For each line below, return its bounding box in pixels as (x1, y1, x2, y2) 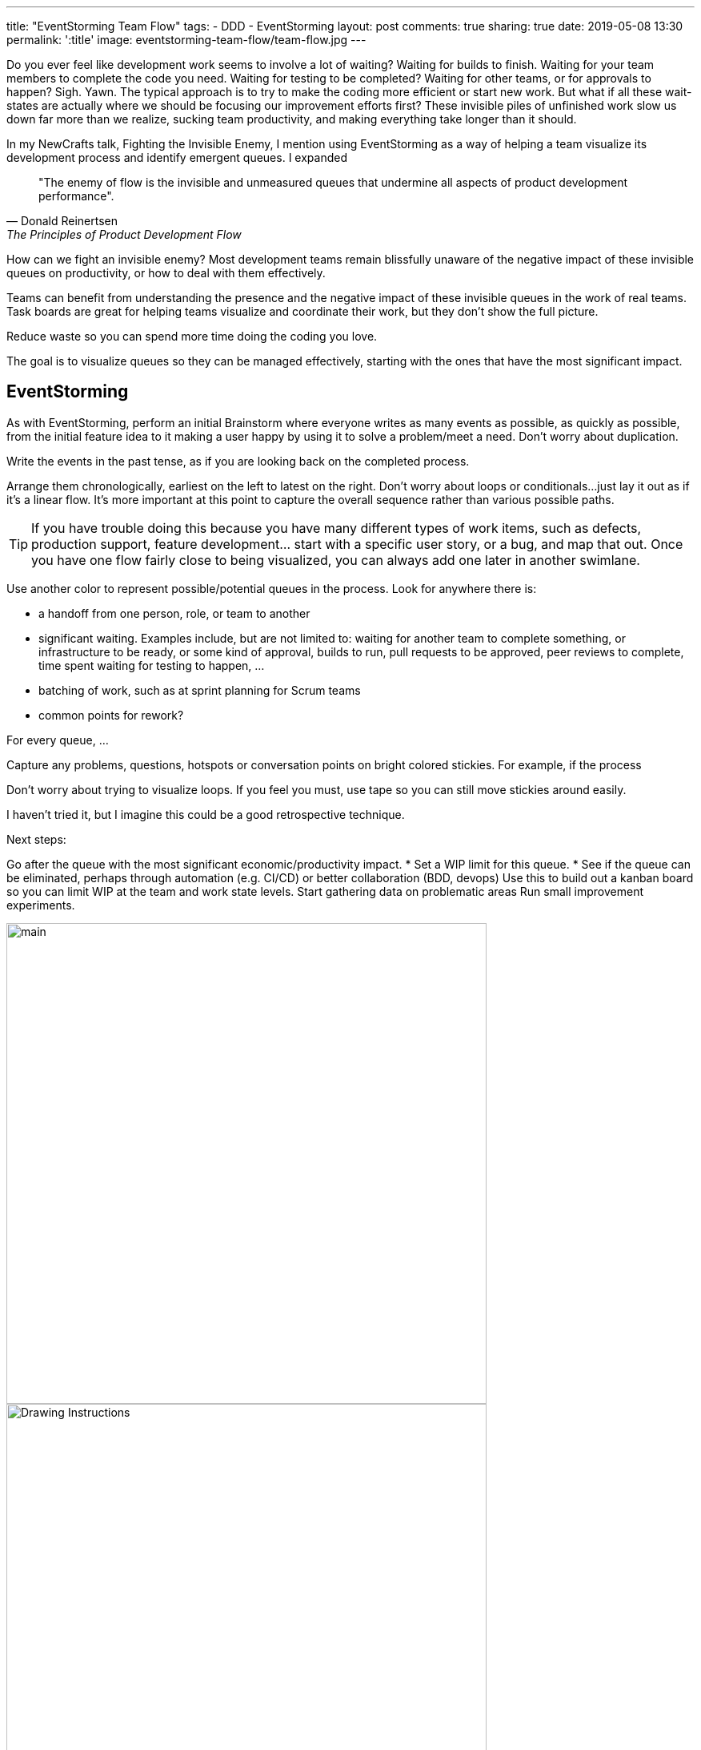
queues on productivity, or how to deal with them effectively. (6, 266, 326, 280)
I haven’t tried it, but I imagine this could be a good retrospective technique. (6, 807, 405, 821)
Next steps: (6, 832, 66, 846)
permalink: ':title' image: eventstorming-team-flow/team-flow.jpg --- (6, 33, 367, 46)
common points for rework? (38, 708, 184, 722)
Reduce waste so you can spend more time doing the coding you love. (6, 329, 378, 343)
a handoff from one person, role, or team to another (38, 606, 310, 620)
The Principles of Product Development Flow (6, 228, 242, 241)
